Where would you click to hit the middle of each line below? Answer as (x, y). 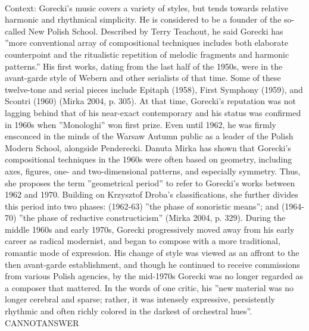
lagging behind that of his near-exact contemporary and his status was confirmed (153, 112)
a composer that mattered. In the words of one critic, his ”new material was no (149, 287)
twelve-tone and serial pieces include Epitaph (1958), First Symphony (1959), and (154, 89)
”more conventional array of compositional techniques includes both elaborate (147, 43)
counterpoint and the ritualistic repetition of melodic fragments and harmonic (147, 54)
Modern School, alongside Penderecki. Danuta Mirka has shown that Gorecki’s (148, 147)
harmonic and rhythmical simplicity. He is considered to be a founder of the (143, 19)
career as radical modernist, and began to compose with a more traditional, (143, 241)
